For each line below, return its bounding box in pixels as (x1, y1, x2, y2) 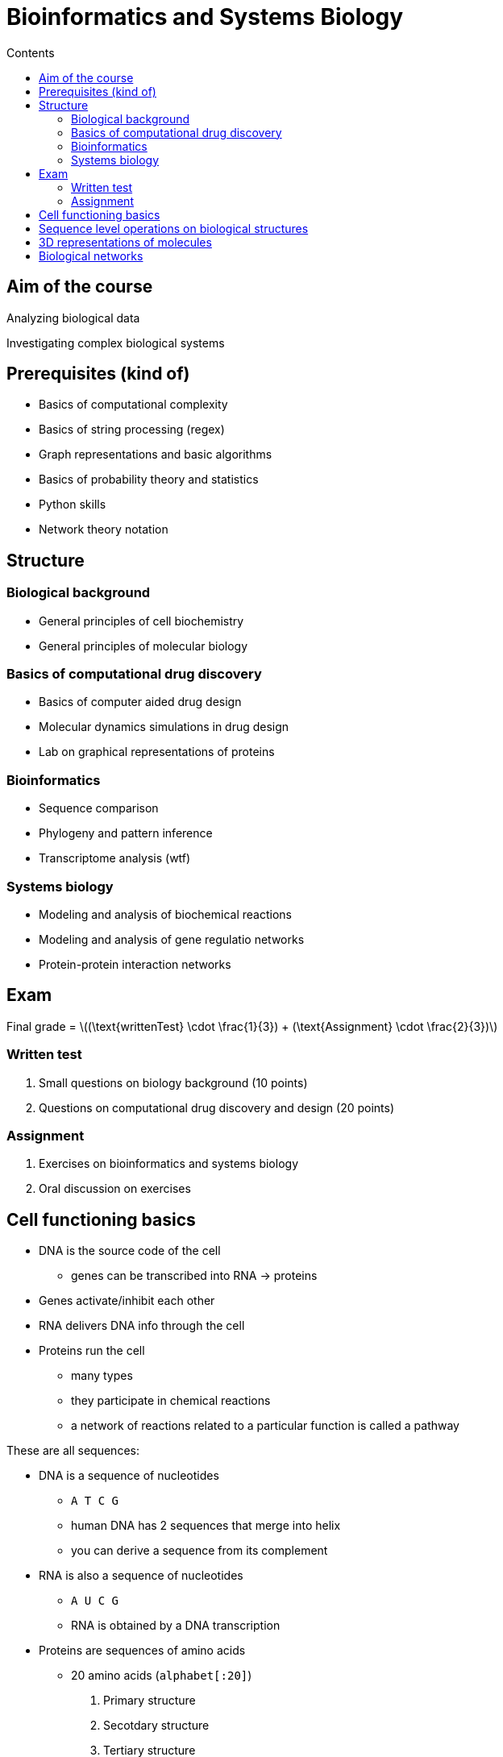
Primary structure (103, 1693, 196, 1708)
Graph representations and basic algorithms (39, 447, 272, 462)
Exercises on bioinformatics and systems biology (39, 1157, 298, 1171)
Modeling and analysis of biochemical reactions (39, 907, 292, 921)
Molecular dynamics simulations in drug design (39, 720, 289, 734)
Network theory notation (39, 522, 168, 537)
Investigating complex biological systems (6, 335, 225, 350)
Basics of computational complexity (39, 397, 228, 412)
